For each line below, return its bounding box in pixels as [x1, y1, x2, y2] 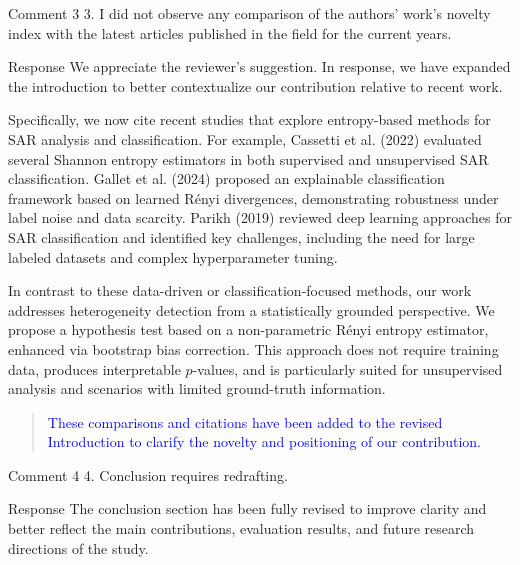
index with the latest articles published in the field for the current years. [8, 22, 452, 43]
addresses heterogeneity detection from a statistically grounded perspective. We [8, 299, 495, 320]
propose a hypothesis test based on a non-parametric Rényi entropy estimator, [8, 319, 489, 340]
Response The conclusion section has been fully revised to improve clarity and [8, 498, 487, 519]
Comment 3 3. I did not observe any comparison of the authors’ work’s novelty [8, 3, 491, 23]
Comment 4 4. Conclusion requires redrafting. [8, 464, 288, 485]
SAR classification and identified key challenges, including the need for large [8, 226, 475, 247]
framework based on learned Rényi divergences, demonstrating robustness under [8, 187, 499, 208]
